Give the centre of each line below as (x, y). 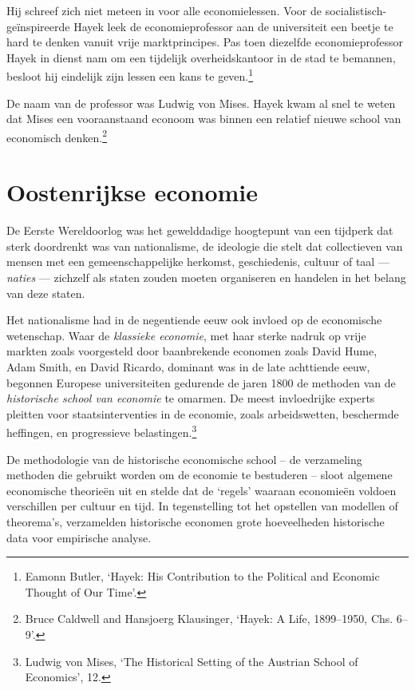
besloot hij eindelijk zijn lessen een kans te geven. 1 (130, 75)
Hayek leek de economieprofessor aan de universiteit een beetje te (233, 26)
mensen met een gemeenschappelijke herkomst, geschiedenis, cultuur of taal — (198, 262)
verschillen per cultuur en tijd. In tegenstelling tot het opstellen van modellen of (202, 506)
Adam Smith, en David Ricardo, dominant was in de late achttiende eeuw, (188, 366)
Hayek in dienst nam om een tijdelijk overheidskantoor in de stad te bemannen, (201, 57)
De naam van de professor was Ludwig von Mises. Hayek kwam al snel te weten (201, 103)
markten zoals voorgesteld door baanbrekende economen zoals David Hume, (192, 351)
